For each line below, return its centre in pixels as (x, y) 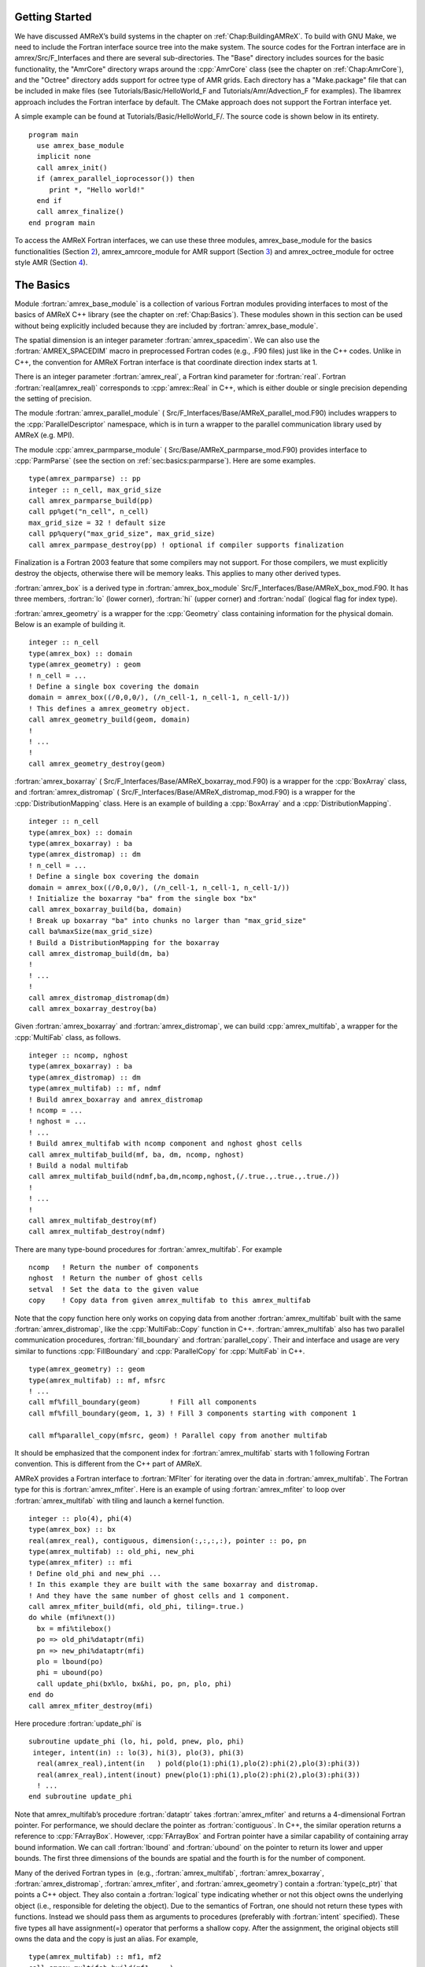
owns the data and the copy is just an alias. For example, (106, 1939)
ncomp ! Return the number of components (114, 1268)
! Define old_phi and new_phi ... (95, 1573)
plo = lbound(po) (70, 1661)
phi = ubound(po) (70, 1673)
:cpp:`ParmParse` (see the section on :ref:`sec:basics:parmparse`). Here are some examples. (165, 460)
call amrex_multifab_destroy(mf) (93, 1220)
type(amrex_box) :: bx (72, 1530)
